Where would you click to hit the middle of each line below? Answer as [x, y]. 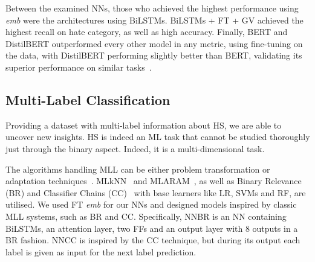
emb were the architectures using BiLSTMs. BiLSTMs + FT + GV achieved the [154, 20]
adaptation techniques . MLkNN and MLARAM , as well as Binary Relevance [154, 181]
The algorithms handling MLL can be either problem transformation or [138, 169]
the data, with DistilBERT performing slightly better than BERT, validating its [154, 55]
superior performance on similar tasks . [79, 67]
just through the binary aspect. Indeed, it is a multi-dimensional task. [135, 148]
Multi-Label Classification [88, 99]
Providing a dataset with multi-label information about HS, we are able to [144, 125]
